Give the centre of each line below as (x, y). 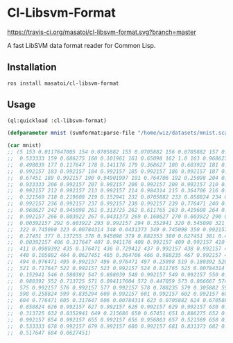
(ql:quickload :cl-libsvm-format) (57, 120)
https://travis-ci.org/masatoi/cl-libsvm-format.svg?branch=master (102, 32)
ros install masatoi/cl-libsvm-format (63, 83)
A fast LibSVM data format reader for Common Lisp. (81, 45)
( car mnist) (24, 146)
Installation (32, 67)
